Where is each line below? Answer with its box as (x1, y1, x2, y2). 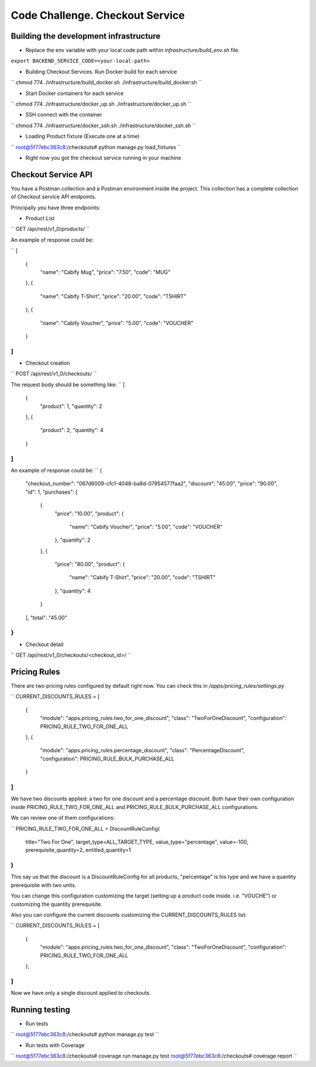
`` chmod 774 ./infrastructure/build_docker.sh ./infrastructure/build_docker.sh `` (11, 79, 202, 86)
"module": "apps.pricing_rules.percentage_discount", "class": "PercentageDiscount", (40, 747, 245, 754)
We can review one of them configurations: (11, 814, 115, 821)
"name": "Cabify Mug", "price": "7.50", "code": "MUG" (40, 269, 171, 276)
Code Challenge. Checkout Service (11, 9, 185, 22)
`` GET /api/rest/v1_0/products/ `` (11, 226, 90, 233)
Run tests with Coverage (25, 1041, 85, 1049)
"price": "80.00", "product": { (54, 560, 125, 568)
